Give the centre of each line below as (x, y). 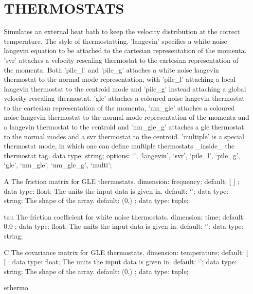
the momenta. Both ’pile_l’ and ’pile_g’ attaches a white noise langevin (112, 69)
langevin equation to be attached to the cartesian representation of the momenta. (125, 50)
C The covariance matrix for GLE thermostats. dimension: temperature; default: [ (126, 252)
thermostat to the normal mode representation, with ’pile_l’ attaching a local (120, 79)
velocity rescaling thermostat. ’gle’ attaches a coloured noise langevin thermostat (124, 98)
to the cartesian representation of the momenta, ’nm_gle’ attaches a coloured (119, 107)
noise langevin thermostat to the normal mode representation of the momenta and (126, 117)
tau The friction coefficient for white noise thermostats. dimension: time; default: (125, 216)
